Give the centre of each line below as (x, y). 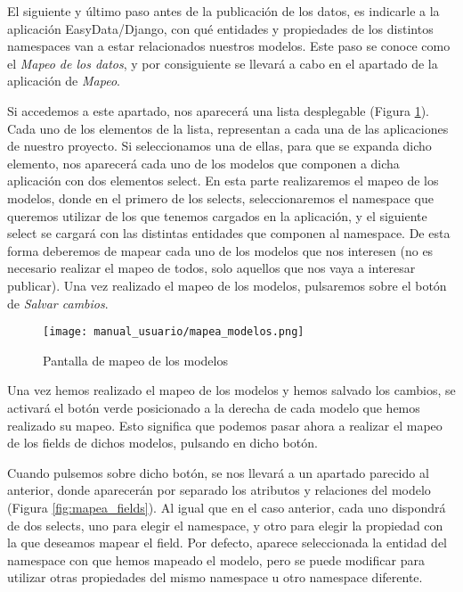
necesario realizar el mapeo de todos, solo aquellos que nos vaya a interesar (211, 268)
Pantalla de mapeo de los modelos (135, 360)
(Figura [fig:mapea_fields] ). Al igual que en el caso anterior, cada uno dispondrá (227, 507)
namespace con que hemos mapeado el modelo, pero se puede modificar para (216, 559)
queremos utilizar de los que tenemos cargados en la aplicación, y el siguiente (217, 215)
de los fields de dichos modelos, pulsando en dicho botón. (162, 443)
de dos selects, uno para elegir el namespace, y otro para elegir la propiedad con (225, 525)
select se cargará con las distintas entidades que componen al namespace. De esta (229, 233)
